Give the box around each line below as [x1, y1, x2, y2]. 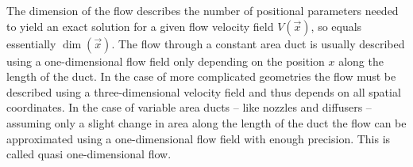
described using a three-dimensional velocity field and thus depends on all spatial [6, 83, 401, 100]
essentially [6, 35, 56, 51]
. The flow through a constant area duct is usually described [111, 35, 405, 51]
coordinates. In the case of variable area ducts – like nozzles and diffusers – [6, 99, 372, 116]
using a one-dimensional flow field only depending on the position [6, 52, 325, 69]
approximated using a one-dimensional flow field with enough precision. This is [6, 130, 391, 146]
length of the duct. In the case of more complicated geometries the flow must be [6, 68, 396, 85]
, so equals [311, 17, 362, 34]
